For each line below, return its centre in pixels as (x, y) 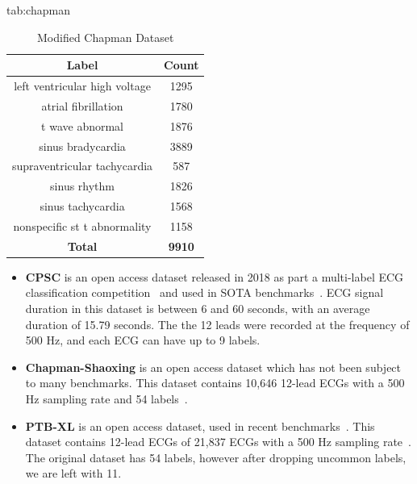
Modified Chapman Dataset (106, 37)
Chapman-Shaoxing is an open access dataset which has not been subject (213, 367)
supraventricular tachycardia (83, 166)
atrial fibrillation (82, 105)
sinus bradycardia (82, 146)
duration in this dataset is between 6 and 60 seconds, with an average (198, 309)
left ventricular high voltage (82, 86)
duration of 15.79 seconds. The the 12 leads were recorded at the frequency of (217, 324)
